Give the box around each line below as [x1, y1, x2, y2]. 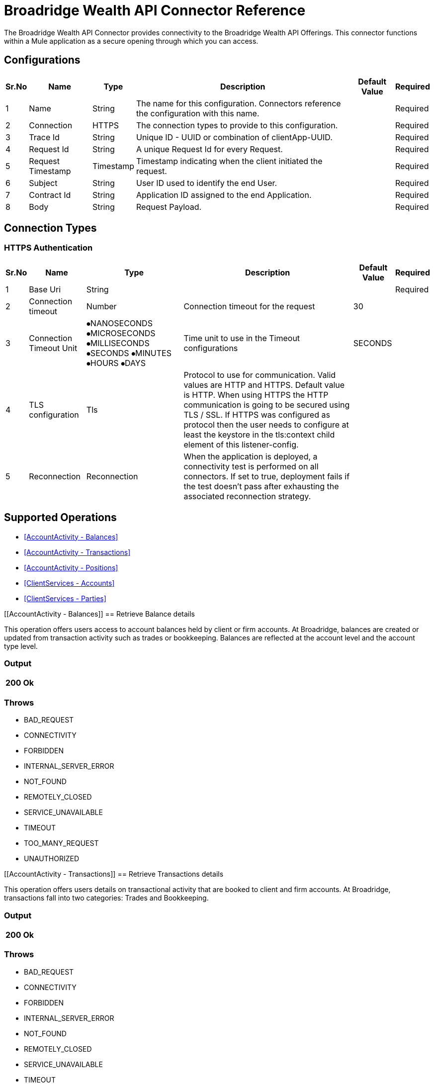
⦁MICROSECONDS [86, 328, 156, 338]
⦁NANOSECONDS [86, 318, 153, 328]
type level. [4, 641, 38, 650]
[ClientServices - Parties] [24, 594, 106, 603]
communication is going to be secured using [183, 399, 350, 410]
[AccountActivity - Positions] [24, 563, 118, 572]
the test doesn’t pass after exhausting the [183, 481, 339, 491]
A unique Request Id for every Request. [136, 144, 283, 154]
